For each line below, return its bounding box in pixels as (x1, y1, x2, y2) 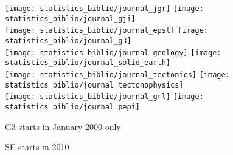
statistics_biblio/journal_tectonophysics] (5, 80, 184, 89)
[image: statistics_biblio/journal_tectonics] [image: (5, 70, 230, 79)
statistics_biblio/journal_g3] (5, 36, 131, 45)
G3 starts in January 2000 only (5, 120, 121, 133)
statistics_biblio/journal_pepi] (5, 102, 140, 111)
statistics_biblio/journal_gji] (5, 14, 136, 23)
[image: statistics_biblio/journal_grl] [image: (5, 92, 204, 102)
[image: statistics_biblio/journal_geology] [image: (5, 48, 221, 57)
